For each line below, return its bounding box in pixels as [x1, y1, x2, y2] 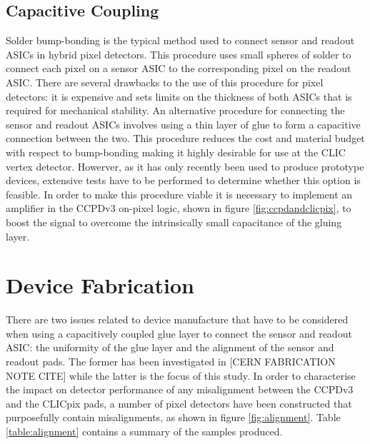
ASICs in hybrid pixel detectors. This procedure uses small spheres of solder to [6, 46, 351, 61]
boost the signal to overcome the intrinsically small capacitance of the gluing [6, 214, 342, 229]
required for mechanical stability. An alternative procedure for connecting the [6, 103, 345, 118]
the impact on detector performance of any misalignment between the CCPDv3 [6, 382, 354, 397]
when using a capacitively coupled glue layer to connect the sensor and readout [6, 326, 352, 340]
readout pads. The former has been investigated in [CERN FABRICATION [6, 354, 336, 369]
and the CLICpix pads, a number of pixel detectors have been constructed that [6, 395, 352, 410]
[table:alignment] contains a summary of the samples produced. [6, 423, 283, 438]
